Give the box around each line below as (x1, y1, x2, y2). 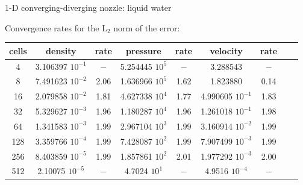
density (46, 44, 77, 57)
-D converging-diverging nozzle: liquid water (9, 1, 172, 13)
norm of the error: (113, 21, 180, 34)
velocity (210, 44, 243, 57)
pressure (126, 44, 161, 57)
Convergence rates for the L (5, 21, 107, 34)
